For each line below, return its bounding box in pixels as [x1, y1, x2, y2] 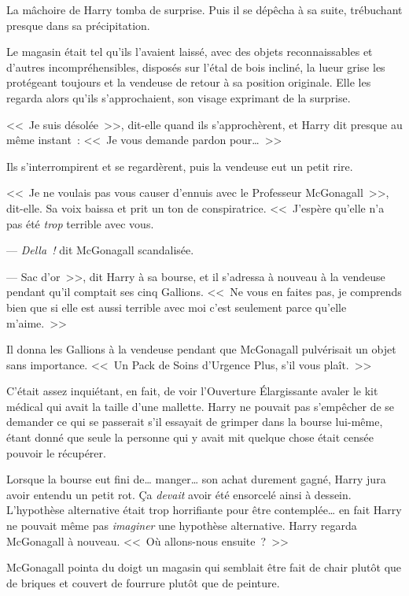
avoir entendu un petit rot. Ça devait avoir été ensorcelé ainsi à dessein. [6, 486, 352, 502]
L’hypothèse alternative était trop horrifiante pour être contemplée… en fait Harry [6, 502, 402, 518]
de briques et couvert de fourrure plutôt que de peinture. [6, 574, 280, 590]
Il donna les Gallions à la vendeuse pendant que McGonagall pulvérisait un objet [6, 341, 396, 357]
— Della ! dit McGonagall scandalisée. [6, 242, 194, 258]
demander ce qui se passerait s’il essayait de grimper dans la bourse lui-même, [6, 413, 383, 430]
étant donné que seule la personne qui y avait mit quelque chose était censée [6, 429, 374, 446]
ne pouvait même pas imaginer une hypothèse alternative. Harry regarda [6, 517, 357, 534]
